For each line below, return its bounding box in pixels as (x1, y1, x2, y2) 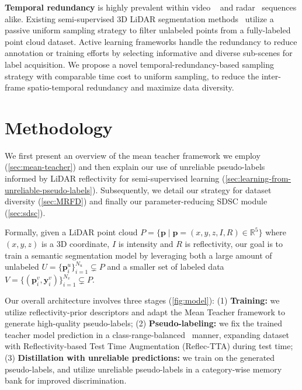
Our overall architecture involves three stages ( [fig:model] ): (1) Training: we (5, 294, 280, 307)
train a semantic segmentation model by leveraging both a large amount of (5, 249, 272, 261)
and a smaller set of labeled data (107, 260, 224, 273)
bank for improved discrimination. (5, 374, 127, 386)
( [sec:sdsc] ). (5, 206, 46, 218)
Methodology (5, 115, 113, 139)
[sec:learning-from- (225, 172, 291, 184)
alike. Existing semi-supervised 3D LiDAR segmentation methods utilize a (5, 12, 274, 25)
